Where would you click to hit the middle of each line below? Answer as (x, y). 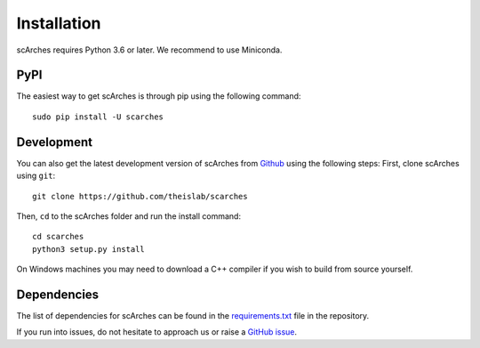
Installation (59, 23)
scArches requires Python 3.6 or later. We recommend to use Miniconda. (149, 50)
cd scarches (58, 237)
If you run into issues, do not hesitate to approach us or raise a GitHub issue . (157, 332)
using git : (36, 176)
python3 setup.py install (89, 249)
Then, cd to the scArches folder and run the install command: (129, 216)
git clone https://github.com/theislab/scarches (140, 196)
